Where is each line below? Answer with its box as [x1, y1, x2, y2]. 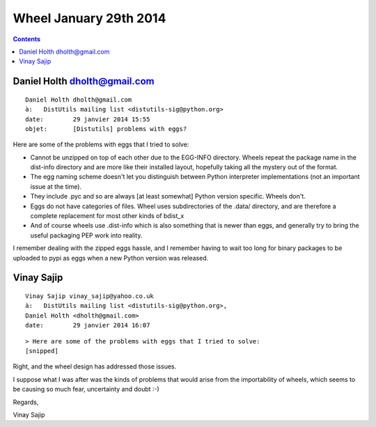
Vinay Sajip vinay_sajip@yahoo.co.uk [25, 293, 155, 300]
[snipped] [25, 347, 58, 355]
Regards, [13, 398, 39, 406]
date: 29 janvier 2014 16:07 [25, 321, 150, 329]
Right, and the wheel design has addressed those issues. [13, 362, 177, 371]
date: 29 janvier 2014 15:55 [25, 115, 150, 123]
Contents [13, 35, 41, 43]
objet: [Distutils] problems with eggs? [25, 125, 187, 132]
